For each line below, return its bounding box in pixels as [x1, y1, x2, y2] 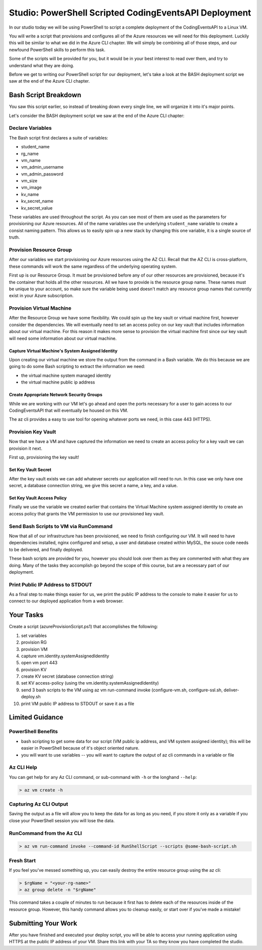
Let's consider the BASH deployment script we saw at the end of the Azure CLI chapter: [9, 112, 184, 119]
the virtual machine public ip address [21, 379, 95, 385]
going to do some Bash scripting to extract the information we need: [9, 364, 146, 369]
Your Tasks [9, 611, 44, 619]
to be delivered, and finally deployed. [9, 546, 83, 552]
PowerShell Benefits [9, 728, 58, 735]
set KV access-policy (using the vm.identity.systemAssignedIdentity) [21, 680, 159, 686]
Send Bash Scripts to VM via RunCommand [9, 523, 113, 529]
